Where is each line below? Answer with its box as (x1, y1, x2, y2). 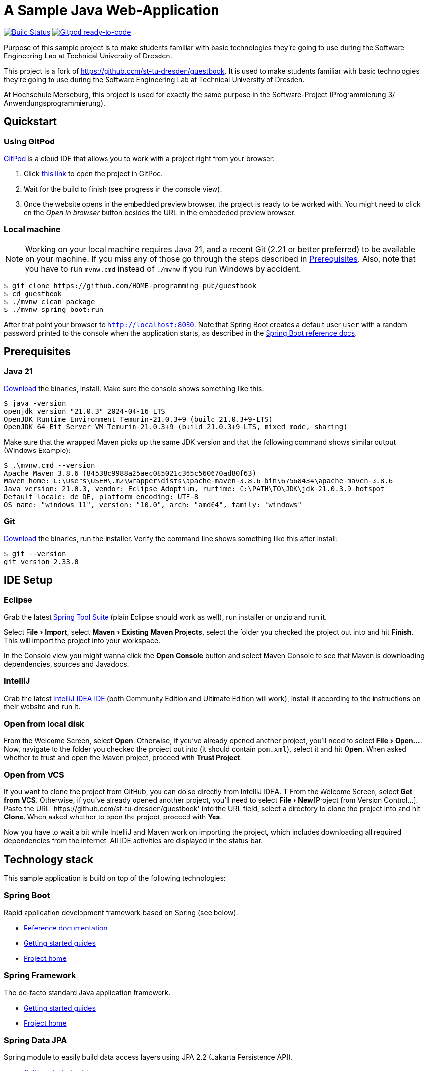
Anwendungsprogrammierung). (4, 98, 106, 107)
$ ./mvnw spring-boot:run (4, 305, 104, 313)
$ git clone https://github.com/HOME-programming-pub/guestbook (4, 282, 257, 290)
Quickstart (4, 115, 57, 128)
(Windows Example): (4, 446, 71, 454)
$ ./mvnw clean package (4, 297, 95, 306)
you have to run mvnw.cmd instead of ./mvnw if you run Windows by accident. (25, 263, 301, 274)
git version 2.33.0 (4, 557, 79, 565)
